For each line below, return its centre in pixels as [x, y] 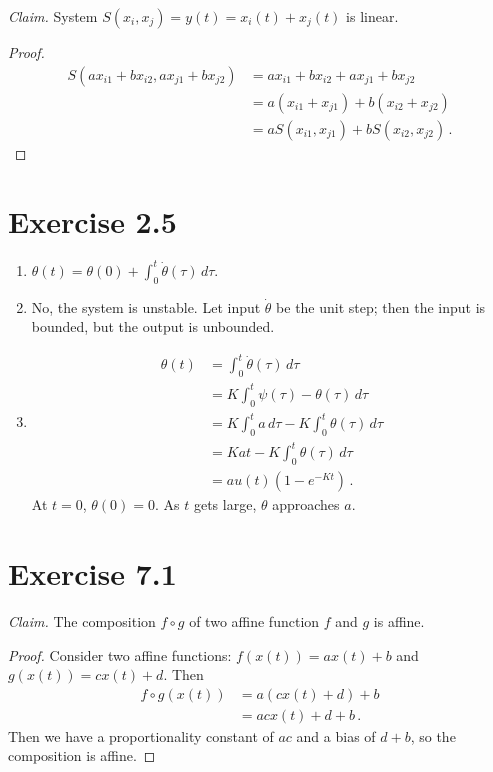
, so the [433, 735]
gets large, [225, 504]
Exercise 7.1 [92, 573]
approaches [306, 504]
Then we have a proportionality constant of [141, 735]
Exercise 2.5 [92, 221]
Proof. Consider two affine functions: [120, 654]
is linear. [372, 16]
